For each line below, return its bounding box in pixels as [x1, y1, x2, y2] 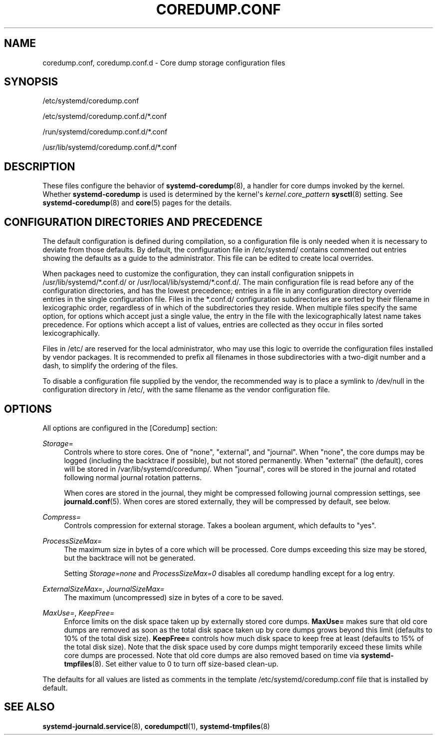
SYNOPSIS [4, 75, 58, 88]
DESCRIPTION [4, 160, 75, 173]
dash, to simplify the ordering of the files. [42, 361, 178, 370]
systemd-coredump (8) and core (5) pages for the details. [42, 198, 232, 207]
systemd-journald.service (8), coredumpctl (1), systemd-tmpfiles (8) [42, 722, 270, 731]
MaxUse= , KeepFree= [42, 608, 115, 617]
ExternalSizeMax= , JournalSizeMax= [42, 584, 165, 593]
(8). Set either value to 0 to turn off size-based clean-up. [92, 659, 279, 668]
